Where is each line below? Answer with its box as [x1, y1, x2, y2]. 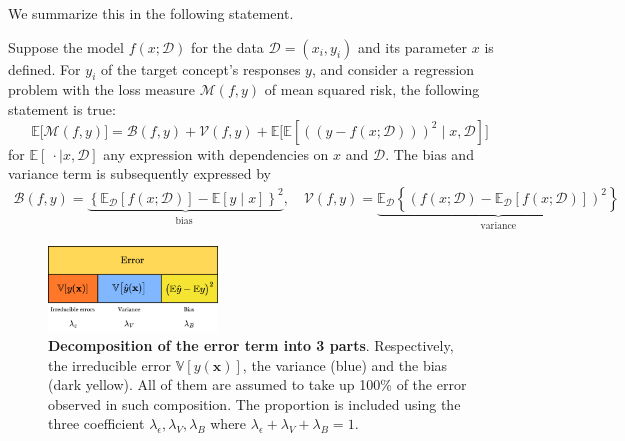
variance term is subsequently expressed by [8, 163, 271, 184]
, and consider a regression [311, 58, 475, 79]
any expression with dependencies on [103, 143, 329, 164]
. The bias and [385, 143, 474, 164]
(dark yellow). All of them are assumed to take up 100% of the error [48, 374, 467, 395]
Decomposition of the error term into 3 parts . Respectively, [48, 334, 454, 355]
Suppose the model [8, 36, 124, 57]
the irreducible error [48, 354, 172, 375]
